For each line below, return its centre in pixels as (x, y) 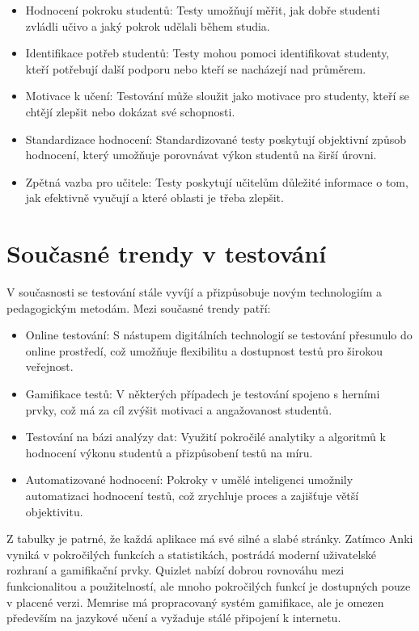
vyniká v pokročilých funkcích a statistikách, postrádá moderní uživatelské (192, 554)
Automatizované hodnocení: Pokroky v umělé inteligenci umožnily (189, 480)
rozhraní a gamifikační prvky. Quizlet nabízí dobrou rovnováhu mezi (176, 570)
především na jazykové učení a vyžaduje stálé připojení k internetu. (174, 618)
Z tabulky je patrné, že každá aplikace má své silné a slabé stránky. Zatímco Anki (210, 538)
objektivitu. (54, 511)
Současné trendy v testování (167, 253)
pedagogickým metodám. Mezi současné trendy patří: (139, 307)
